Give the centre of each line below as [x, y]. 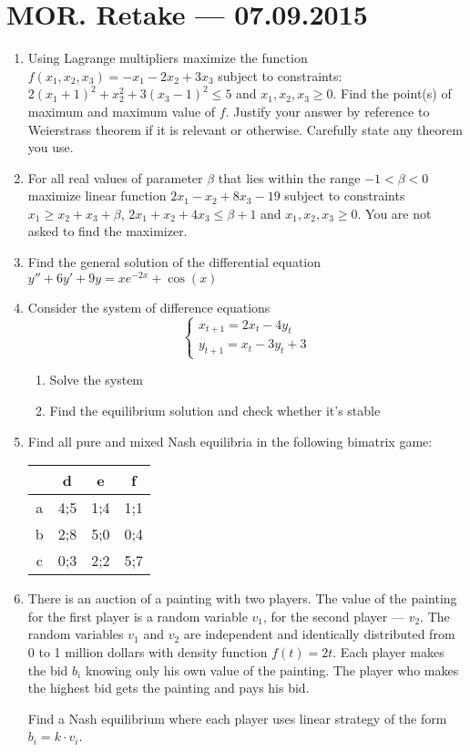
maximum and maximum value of [122, 111]
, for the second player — [334, 616]
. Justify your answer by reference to [327, 111]
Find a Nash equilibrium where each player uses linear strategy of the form [237, 718]
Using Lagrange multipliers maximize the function [168, 58]
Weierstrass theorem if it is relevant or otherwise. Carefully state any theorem [245, 129]
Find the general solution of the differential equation [174, 262]
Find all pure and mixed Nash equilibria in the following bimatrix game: [230, 441]
